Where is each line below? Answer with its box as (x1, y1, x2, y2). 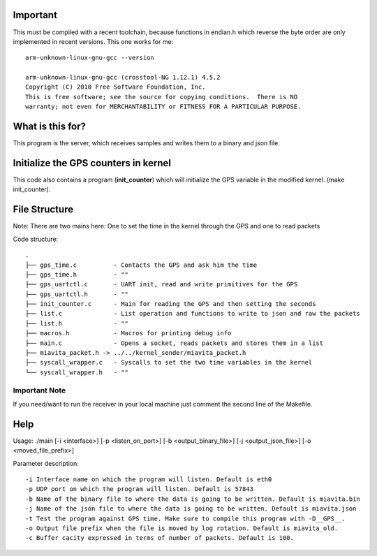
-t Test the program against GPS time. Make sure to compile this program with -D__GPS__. (25, 514, 346, 522)
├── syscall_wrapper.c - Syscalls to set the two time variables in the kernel (25, 358, 313, 367)
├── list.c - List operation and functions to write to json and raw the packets (25, 309, 361, 318)
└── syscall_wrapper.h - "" (25, 368, 129, 376)
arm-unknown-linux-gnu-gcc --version (25, 54, 155, 62)
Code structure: (13, 235, 59, 243)
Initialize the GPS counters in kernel (13, 157, 171, 169)
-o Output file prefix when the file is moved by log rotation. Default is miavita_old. (25, 525, 339, 532)
